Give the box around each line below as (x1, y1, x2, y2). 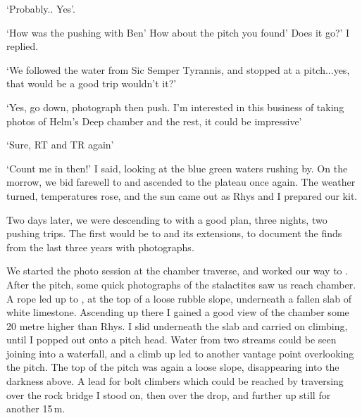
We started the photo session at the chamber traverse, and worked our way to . (6, 263, 349, 278)
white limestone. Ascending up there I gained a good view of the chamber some (6, 305, 349, 319)
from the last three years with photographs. (6, 239, 194, 254)
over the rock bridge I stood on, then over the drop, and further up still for (6, 387, 331, 402)
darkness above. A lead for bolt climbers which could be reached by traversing (6, 374, 344, 388)
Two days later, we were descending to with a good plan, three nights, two (6, 212, 327, 227)
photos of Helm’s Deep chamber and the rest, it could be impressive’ (6, 113, 302, 128)
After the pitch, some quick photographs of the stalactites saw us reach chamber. (6, 277, 356, 291)
